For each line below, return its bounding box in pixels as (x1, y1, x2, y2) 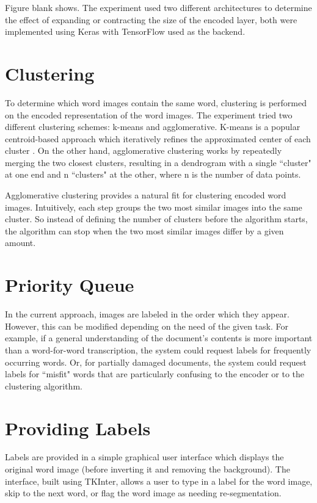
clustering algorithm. (5, 379, 82, 392)
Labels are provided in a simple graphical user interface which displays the (5, 451, 284, 463)
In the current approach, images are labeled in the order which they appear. (5, 308, 290, 320)
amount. (5, 236, 36, 249)
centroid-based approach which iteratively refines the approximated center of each (5, 132, 311, 145)
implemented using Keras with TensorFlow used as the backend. (5, 25, 246, 38)
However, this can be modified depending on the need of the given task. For (5, 319, 288, 332)
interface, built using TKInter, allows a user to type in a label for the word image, (5, 474, 313, 487)
